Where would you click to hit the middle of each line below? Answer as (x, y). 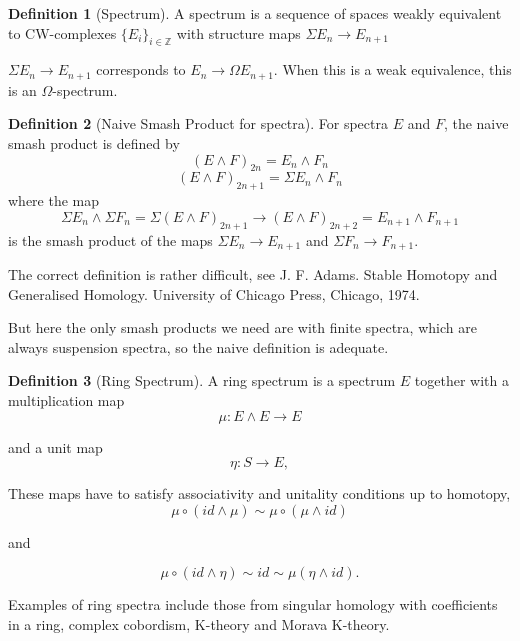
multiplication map (66, 400)
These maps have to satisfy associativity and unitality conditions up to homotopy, (259, 493)
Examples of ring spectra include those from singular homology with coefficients (253, 604)
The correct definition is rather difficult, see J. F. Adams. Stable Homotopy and (253, 274)
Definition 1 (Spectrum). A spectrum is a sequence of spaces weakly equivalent (255, 13)
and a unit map (55, 446)
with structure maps (238, 32)
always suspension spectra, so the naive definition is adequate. (198, 346)
